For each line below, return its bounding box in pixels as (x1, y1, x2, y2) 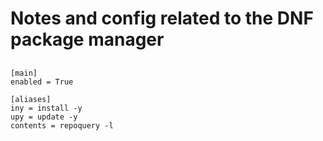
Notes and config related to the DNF (10, 7, 314, 30)
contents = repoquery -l (10, 120, 114, 131)
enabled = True (10, 77, 74, 87)
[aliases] (10, 94, 52, 104)
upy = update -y (10, 112, 78, 122)
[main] (10, 68, 38, 78)
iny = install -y (10, 103, 83, 113)
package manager (10, 28, 165, 51)
